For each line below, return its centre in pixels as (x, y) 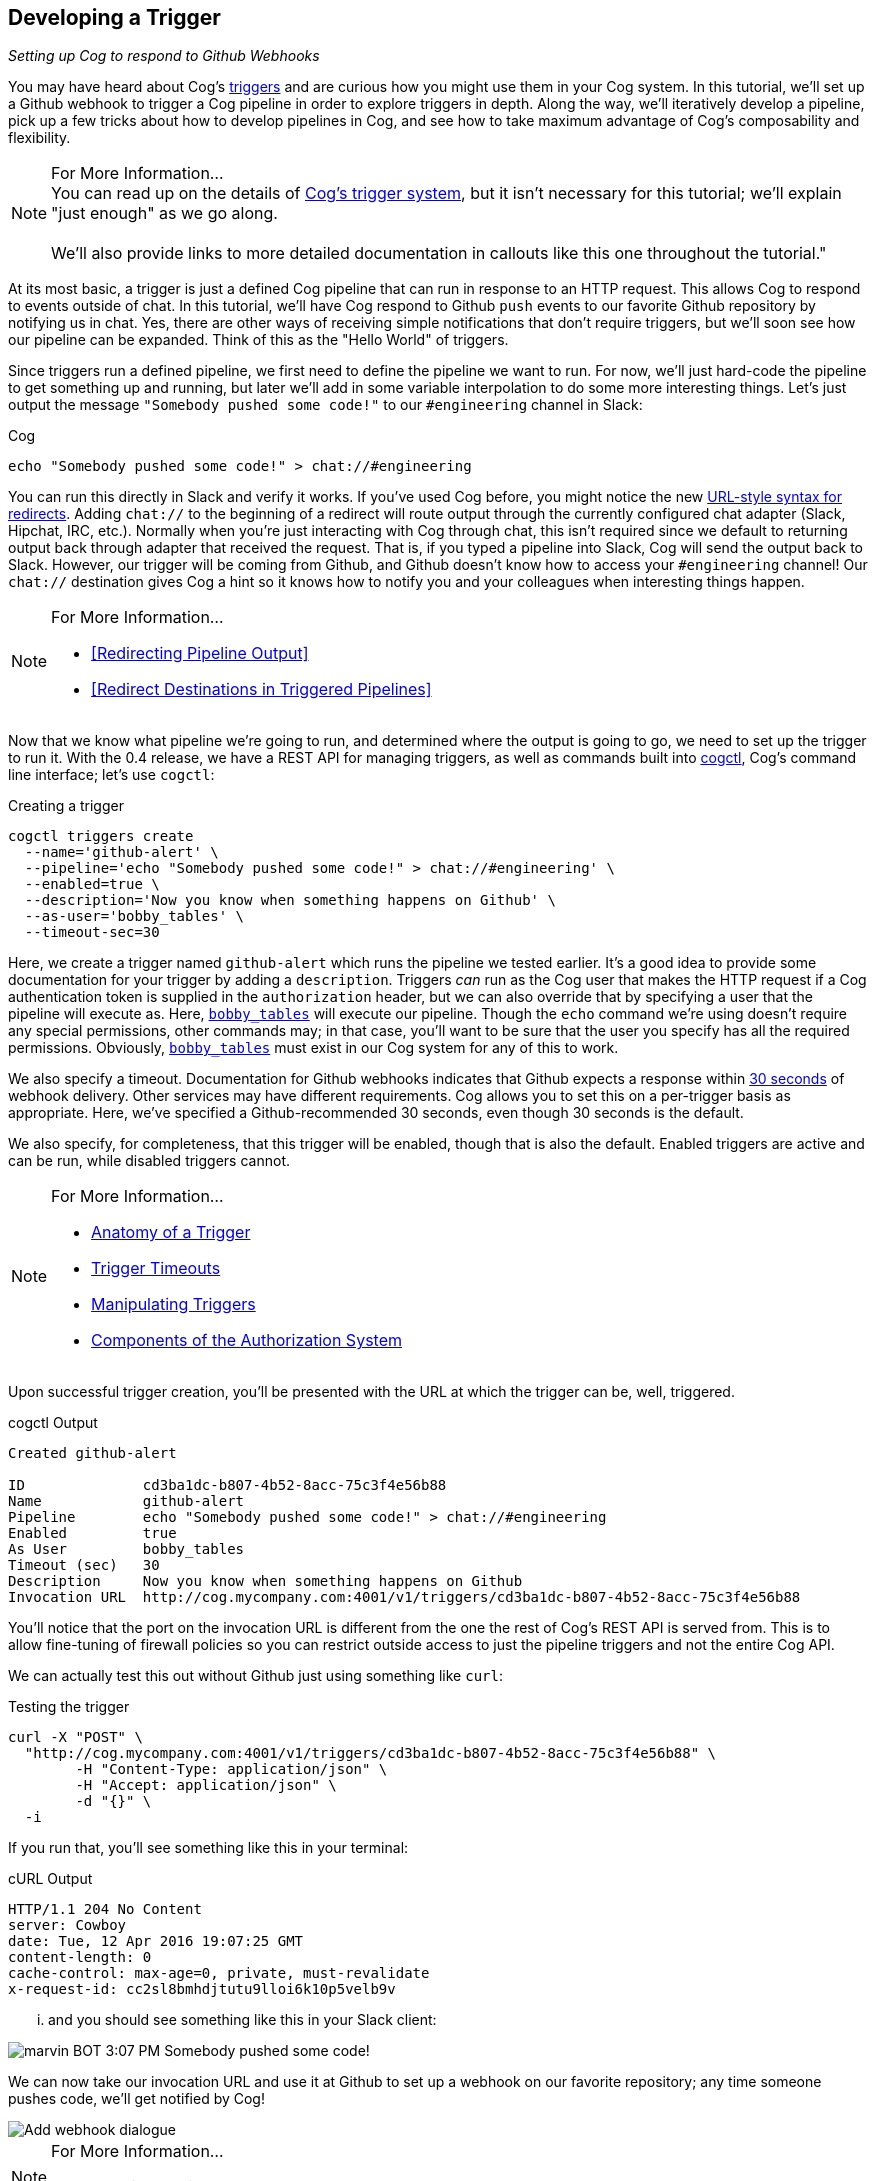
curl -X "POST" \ (75, 1737)
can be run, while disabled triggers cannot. (149, 1161)
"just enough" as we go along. (164, 213)
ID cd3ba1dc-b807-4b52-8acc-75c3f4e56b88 (227, 1485)
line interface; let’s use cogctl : (111, 775)
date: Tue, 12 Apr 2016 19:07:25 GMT (156, 1941)
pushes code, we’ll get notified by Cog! (136, 2099)
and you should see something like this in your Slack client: (242, 2020)
